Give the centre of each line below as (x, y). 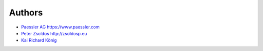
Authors (26, 13)
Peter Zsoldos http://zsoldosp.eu (54, 33)
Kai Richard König (39, 40)
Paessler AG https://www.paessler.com (60, 27)
